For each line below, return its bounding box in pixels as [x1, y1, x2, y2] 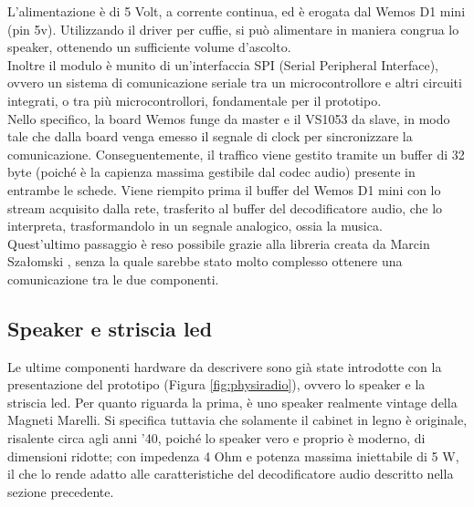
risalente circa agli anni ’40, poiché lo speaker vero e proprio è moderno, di [7, 429, 426, 448]
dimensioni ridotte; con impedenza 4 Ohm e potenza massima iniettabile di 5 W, [7, 446, 459, 465]
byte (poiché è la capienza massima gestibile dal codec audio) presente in [7, 162, 416, 181]
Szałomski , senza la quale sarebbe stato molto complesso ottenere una [7, 252, 403, 271]
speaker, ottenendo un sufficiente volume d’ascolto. [7, 37, 291, 57]
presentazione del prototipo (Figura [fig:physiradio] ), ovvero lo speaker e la [7, 375, 426, 394]
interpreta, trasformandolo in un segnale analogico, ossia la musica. [7, 216, 383, 235]
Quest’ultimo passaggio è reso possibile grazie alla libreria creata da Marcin [7, 233, 430, 253]
